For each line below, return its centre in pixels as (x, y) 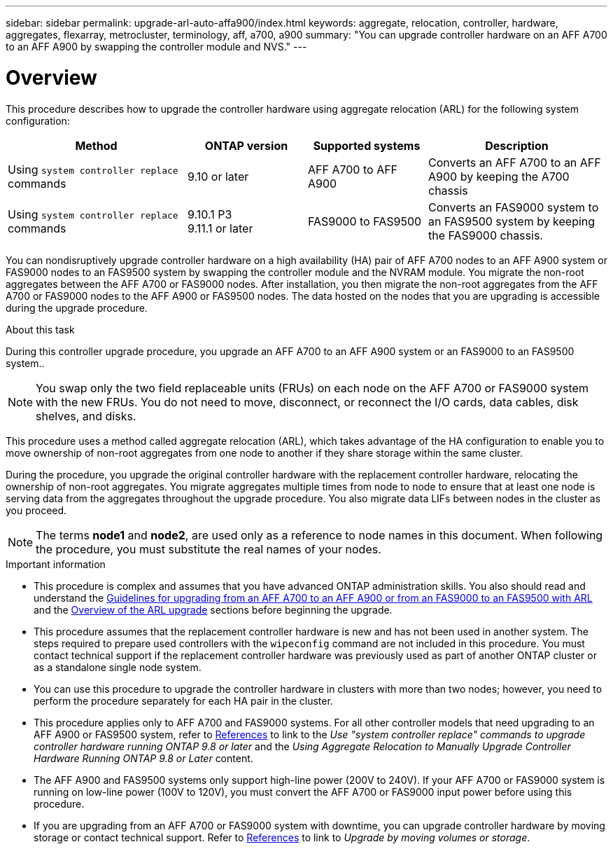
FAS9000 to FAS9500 (365, 221)
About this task (40, 329)
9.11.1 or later (220, 228)
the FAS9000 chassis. (486, 235)
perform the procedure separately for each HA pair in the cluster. (183, 700)
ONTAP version (246, 145)
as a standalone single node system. (118, 667)
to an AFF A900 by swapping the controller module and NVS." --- (156, 47)
